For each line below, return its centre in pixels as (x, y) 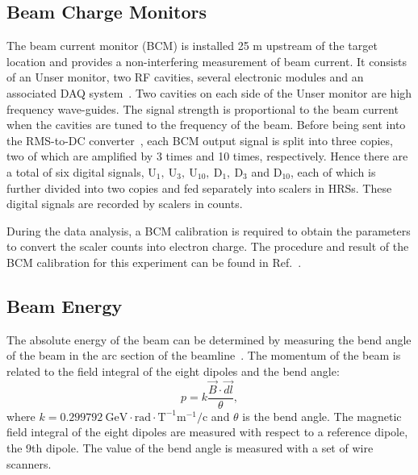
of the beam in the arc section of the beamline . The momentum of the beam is (204, 355)
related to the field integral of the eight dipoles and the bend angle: (173, 371)
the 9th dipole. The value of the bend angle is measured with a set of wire (190, 447)
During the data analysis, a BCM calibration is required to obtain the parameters (209, 230)
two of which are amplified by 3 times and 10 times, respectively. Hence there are (207, 156)
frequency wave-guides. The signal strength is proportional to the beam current (203, 108)
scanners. (29, 463)
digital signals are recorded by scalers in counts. (125, 204)
